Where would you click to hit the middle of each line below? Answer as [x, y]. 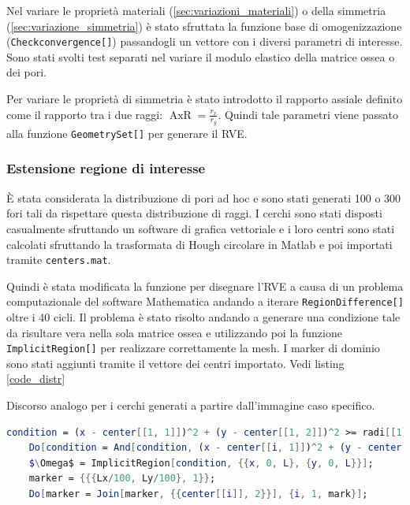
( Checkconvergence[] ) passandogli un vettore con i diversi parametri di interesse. [205, 41]
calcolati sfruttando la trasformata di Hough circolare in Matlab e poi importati [199, 244]
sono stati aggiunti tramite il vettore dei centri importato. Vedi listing [175, 363]
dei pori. [27, 72]
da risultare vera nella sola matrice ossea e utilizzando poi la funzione [174, 332]
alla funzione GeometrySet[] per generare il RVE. [127, 133]
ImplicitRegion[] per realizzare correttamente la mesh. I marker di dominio [193, 348]
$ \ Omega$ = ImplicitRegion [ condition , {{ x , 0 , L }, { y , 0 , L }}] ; [201, 463]
